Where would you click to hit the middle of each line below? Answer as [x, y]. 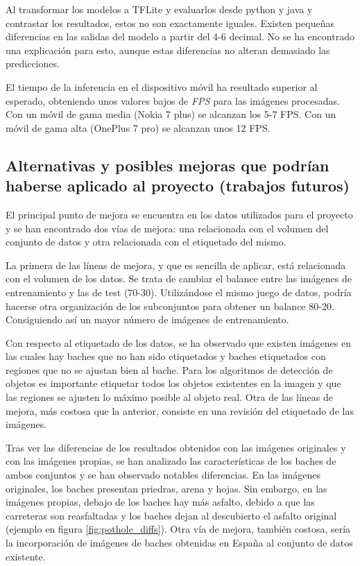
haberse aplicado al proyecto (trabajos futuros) [178, 186]
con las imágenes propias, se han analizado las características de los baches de [171, 461]
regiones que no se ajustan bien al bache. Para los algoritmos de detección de [169, 369]
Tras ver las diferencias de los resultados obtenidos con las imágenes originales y [176, 447]
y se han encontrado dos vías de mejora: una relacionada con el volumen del [167, 228]
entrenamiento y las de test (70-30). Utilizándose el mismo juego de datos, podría [179, 292]
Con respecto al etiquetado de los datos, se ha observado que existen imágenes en [178, 342]
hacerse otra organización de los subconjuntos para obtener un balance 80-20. [170, 306]
